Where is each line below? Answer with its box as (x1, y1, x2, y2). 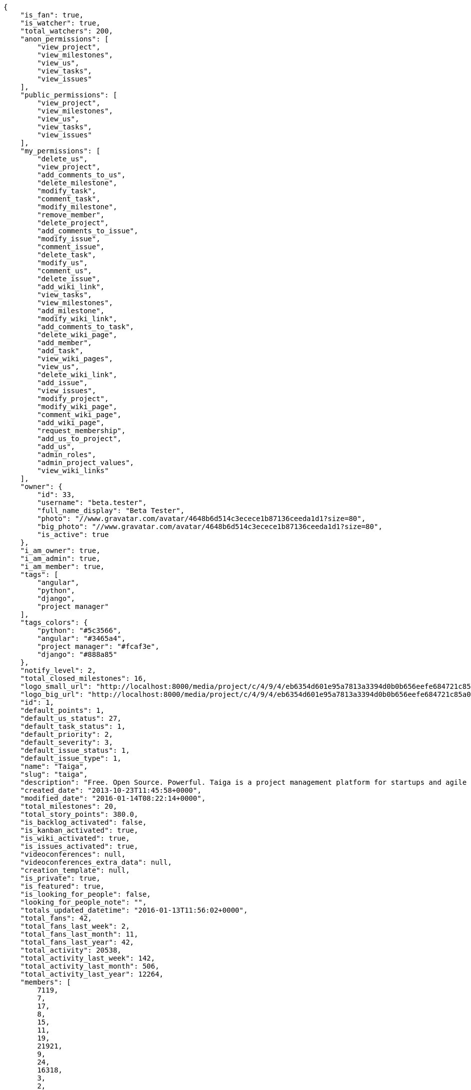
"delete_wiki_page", (37, 331, 117, 339)
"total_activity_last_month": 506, (20, 962, 159, 970)
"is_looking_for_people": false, (20, 890, 151, 898)
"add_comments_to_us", (37, 171, 126, 179)
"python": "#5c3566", (37, 626, 122, 634)
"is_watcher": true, (20, 19, 100, 27)
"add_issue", (37, 379, 88, 387)
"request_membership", (37, 427, 126, 435)
